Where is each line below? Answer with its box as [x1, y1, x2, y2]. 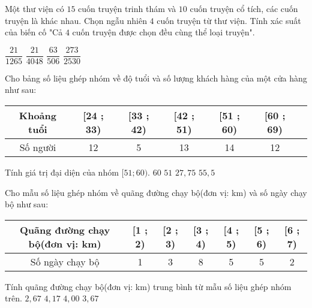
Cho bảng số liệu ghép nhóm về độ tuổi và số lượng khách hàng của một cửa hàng [5, 71, 307, 84]
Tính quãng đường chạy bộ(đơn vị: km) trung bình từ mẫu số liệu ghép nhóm [5, 280, 292, 292]
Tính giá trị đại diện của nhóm [5, 166, 119, 179]
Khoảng [19, 108, 56, 123]
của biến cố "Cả [5, 26, 63, 38]
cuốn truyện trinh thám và [78, 2, 176, 14]
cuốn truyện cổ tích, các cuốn [190, 2, 298, 14]
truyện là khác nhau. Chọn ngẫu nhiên [5, 14, 147, 26]
